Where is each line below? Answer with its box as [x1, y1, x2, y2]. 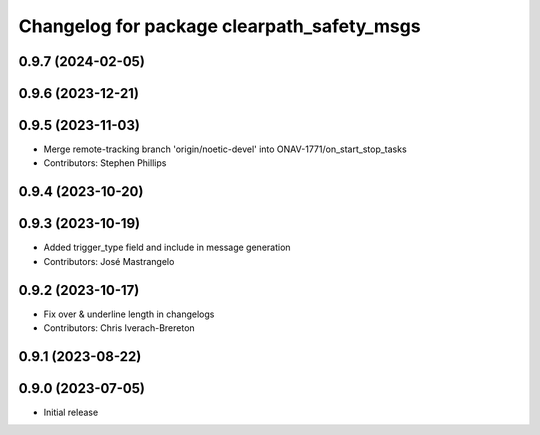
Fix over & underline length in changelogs [43, 308, 215, 320]
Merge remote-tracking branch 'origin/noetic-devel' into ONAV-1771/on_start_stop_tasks [43, 143, 407, 155]
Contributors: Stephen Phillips [43, 157, 167, 169]
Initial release [43, 406, 99, 419]
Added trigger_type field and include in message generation [43, 241, 291, 254]
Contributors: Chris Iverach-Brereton [43, 322, 195, 334]
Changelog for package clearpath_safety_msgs [18, 15, 421, 37]
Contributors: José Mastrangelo [43, 255, 175, 267]
